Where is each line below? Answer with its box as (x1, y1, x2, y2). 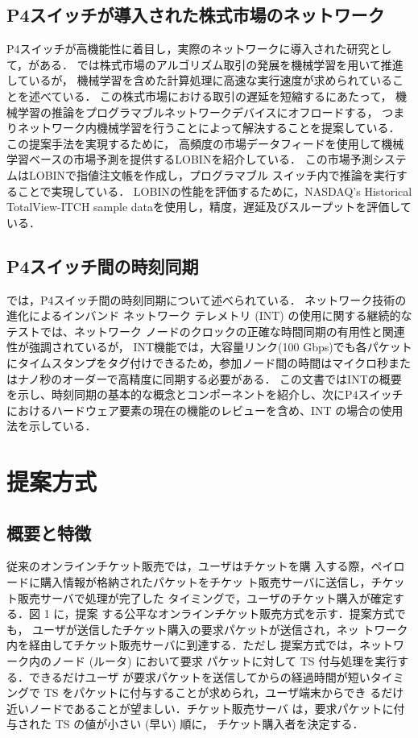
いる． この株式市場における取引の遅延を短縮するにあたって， (62, 87, 392, 104)
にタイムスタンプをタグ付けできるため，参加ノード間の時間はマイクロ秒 (6, 354, 389, 371)
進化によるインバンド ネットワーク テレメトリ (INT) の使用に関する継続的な (6, 307, 412, 324)
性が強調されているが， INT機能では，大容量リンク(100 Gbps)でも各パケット (6, 338, 412, 355)
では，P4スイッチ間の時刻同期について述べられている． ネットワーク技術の (6, 291, 407, 308)
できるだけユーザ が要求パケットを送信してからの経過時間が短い (28, 668, 370, 685)
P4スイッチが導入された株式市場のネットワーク (6, 2, 385, 27)
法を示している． (6, 417, 97, 434)
